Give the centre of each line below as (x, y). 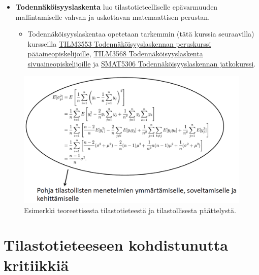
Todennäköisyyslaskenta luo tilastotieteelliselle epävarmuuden (117, 7)
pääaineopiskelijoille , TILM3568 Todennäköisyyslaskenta (115, 54)
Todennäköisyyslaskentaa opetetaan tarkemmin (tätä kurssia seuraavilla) (141, 34)
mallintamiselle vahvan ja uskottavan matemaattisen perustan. (113, 16)
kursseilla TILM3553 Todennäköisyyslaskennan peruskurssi (119, 43)
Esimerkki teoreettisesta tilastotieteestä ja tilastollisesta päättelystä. (130, 210)
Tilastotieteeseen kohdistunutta (116, 245)
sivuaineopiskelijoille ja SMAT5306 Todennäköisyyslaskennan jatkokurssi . (142, 63)
